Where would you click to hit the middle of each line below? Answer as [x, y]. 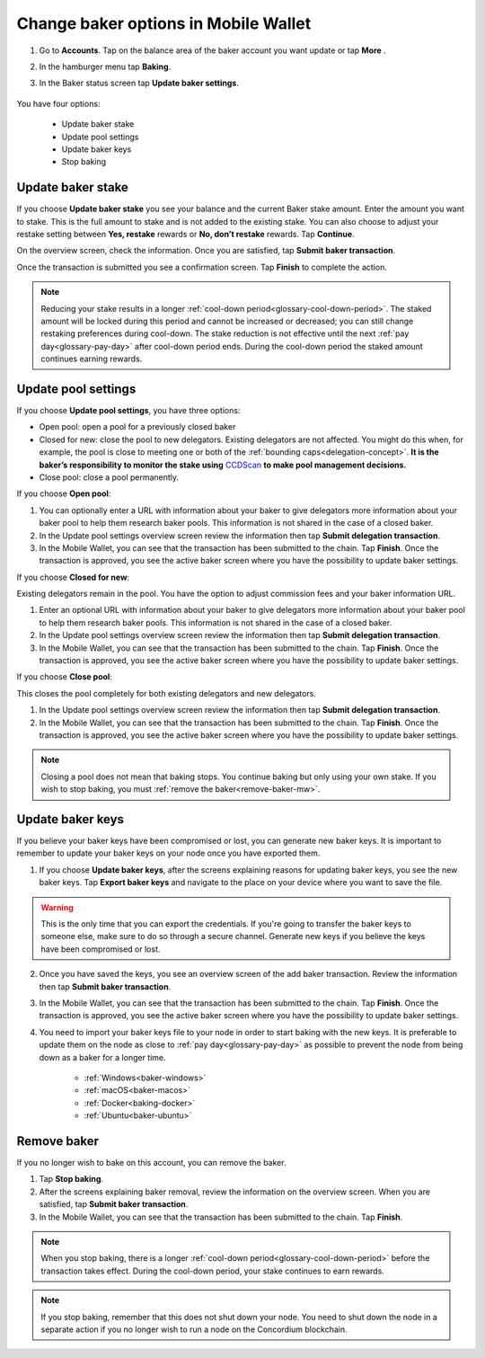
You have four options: [58, 103]
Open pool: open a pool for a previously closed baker [137, 427]
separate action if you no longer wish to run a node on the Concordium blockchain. [194, 1329]
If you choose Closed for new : [73, 577]
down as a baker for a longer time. [102, 1057]
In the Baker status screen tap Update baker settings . [139, 83]
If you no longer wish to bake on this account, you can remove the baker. [151, 1163]
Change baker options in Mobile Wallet [164, 23]
